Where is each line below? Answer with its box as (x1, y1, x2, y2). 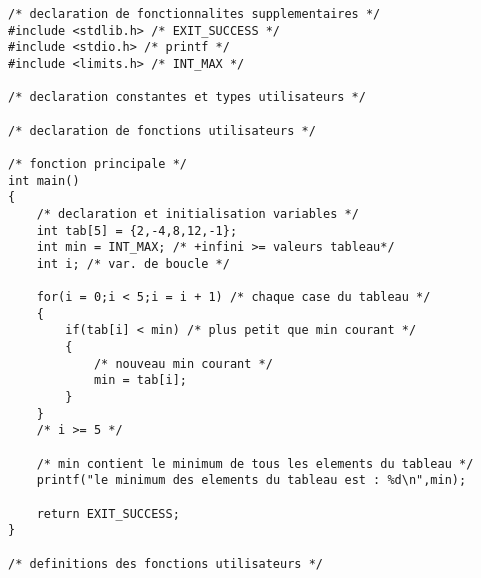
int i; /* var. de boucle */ (36, 256, 230, 271)
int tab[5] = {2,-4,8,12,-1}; (36, 223, 238, 238)
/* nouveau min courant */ (93, 356, 273, 371)
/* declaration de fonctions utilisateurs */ (8, 123, 316, 138)
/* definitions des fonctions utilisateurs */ (8, 556, 323, 571)
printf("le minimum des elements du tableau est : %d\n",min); (36, 473, 467, 488)
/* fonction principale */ (8, 156, 187, 171)
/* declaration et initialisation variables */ (36, 206, 359, 221)
